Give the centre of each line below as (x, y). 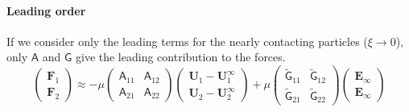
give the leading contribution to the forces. (180, 57)
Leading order (46, 10)
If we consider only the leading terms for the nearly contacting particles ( (187, 41)
